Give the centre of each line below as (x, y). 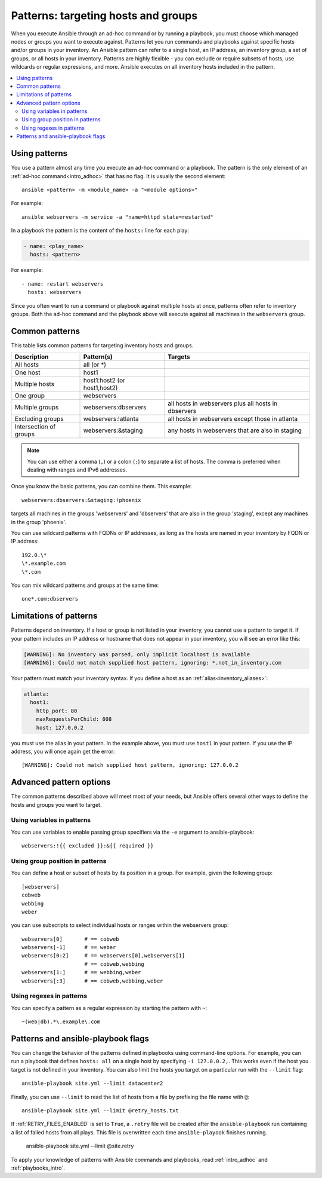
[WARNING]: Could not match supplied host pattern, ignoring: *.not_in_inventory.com (152, 663)
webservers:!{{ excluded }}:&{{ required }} (88, 846)
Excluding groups (39, 419)
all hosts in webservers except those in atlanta (233, 419)
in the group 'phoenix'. (39, 522)
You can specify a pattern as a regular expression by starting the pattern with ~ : (109, 1008)
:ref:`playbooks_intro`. (38, 1168)
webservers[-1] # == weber (69, 948)
